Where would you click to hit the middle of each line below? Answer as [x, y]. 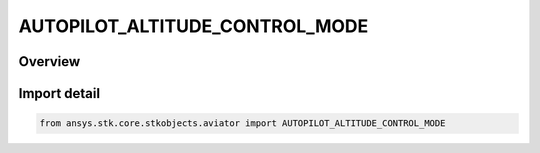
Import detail [59, 93]
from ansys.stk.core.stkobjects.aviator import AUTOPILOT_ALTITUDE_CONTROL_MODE [242, 123]
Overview [49, 61]
